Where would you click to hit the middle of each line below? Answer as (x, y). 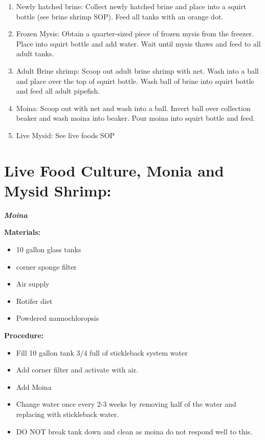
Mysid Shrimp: (58, 190)
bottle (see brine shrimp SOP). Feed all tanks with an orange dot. (120, 16)
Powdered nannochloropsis (58, 318)
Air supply (33, 284)
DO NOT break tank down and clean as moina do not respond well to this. (134, 431)
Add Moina (34, 387)
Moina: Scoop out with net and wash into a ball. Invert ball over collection (133, 108)
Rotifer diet (34, 301)
